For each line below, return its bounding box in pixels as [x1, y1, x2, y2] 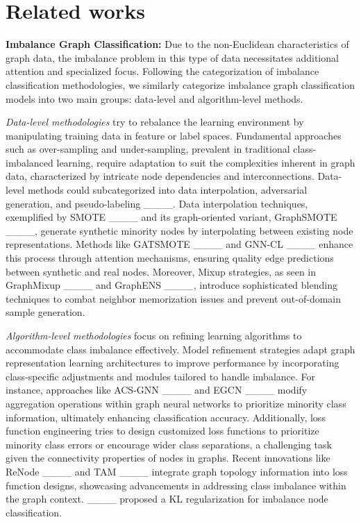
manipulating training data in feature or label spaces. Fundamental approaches [6, 128, 342, 142]
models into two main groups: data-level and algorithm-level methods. [6, 91, 303, 106]
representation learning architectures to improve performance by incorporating [6, 355, 339, 370]
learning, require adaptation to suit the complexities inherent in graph [56, 155, 355, 169]
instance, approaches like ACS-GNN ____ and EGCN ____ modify [6, 382, 308, 397]
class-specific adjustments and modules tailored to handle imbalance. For [6, 369, 316, 383]
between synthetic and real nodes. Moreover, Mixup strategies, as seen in [6, 264, 317, 278]
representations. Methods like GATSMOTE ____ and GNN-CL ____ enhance [6, 237, 353, 251]
